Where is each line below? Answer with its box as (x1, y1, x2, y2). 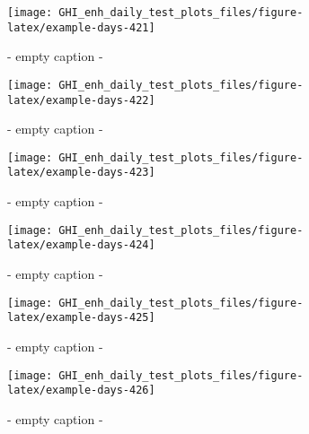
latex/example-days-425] (7, 311, 155, 325)
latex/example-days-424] (7, 239, 155, 252)
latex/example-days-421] (7, 21, 155, 34)
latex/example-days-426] (7, 384, 155, 397)
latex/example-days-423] (7, 166, 155, 179)
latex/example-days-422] (7, 93, 155, 107)
